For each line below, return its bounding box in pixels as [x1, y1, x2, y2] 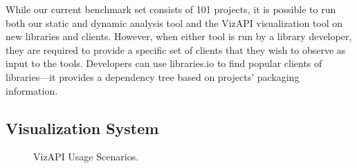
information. [6, 83, 58, 97]
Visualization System [6, 117, 159, 138]
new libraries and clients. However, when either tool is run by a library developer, [6, 29, 352, 44]
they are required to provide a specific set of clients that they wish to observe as [6, 42, 346, 57]
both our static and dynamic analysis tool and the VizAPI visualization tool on [6, 15, 343, 30]
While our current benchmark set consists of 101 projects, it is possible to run [6, 2, 336, 16]
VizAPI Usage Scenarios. [33, 149, 139, 164]
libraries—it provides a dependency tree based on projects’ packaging [6, 69, 300, 84]
